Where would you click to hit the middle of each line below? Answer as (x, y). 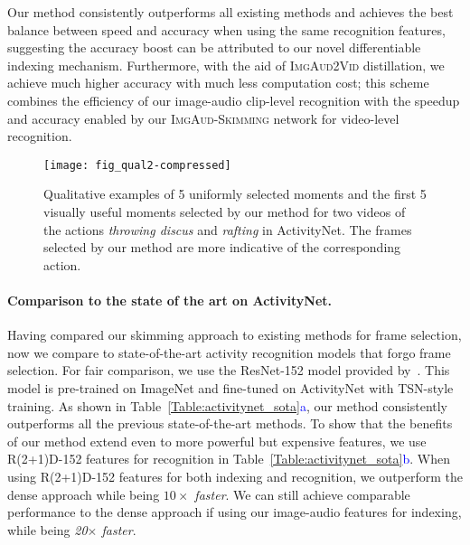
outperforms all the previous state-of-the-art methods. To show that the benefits (230, 423)
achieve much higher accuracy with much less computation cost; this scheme (218, 83)
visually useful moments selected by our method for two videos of (225, 211)
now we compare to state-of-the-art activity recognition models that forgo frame (229, 352)
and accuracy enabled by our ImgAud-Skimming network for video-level (203, 118)
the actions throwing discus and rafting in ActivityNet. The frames (228, 229)
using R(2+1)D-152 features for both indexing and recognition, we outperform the (235, 476)
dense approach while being (84, 494)
